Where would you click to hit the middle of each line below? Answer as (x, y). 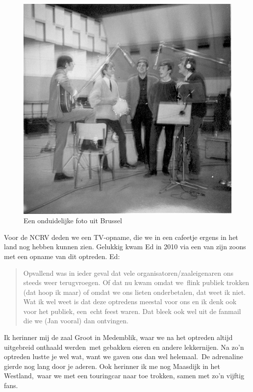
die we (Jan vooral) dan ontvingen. (76, 321)
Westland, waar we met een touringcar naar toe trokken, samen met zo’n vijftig (124, 376)
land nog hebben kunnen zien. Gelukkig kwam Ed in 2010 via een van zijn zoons (125, 247)
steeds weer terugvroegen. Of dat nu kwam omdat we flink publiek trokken (136, 282)
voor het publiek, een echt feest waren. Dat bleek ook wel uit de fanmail (132, 311)
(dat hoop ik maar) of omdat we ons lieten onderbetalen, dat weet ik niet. (135, 292)
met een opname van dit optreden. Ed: (62, 256)
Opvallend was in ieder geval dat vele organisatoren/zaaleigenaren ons (128, 273)
